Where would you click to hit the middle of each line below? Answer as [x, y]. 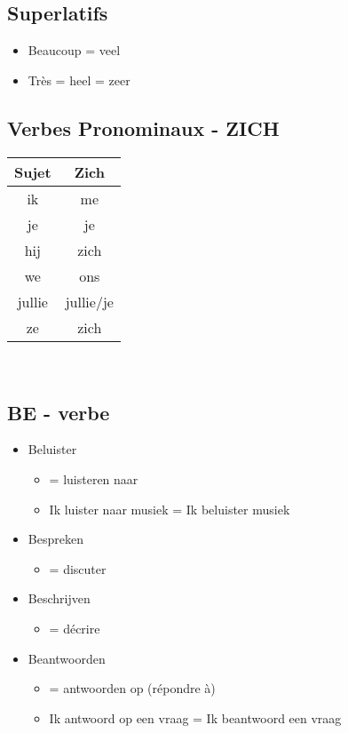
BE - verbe [59, 412]
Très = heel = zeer [79, 80]
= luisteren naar [94, 478]
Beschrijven [59, 598]
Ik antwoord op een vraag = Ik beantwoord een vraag [195, 717]
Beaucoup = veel [74, 50]
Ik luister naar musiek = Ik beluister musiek [170, 509]
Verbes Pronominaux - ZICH [143, 127]
